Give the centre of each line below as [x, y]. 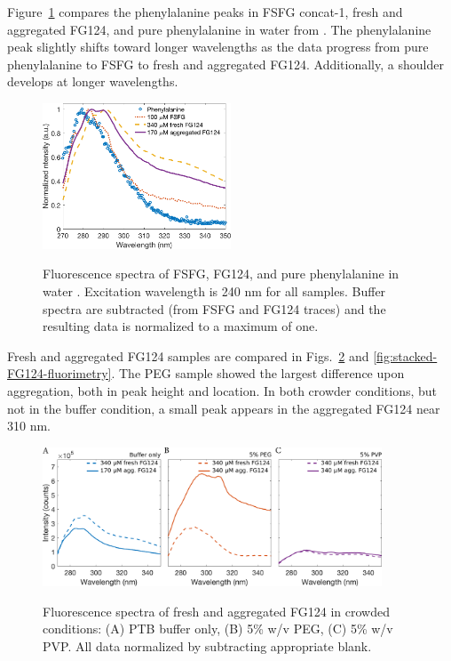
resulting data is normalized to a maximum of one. [181, 326]
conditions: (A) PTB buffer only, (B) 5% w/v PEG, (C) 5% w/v [218, 629]
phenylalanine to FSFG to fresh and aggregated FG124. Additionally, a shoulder [225, 64]
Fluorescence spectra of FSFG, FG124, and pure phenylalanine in [221, 274]
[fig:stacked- [405, 355]
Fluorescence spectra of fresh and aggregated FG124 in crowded [216, 611]
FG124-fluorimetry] [59, 373]
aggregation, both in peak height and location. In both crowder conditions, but [222, 391]
